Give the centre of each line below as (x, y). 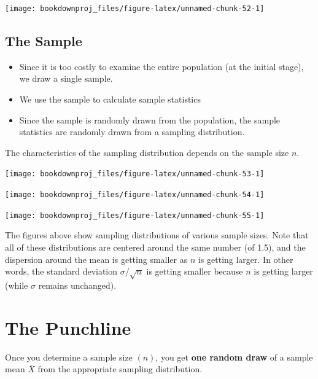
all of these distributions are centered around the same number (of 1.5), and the (155, 247)
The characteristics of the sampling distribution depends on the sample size (147, 152)
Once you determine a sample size (69, 357)
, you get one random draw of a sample (234, 357)
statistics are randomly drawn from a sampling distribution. (132, 132)
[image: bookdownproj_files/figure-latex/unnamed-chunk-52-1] (135, 9)
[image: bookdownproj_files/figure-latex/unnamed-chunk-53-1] (135, 174)
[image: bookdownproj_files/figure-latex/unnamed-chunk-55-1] (135, 215)
